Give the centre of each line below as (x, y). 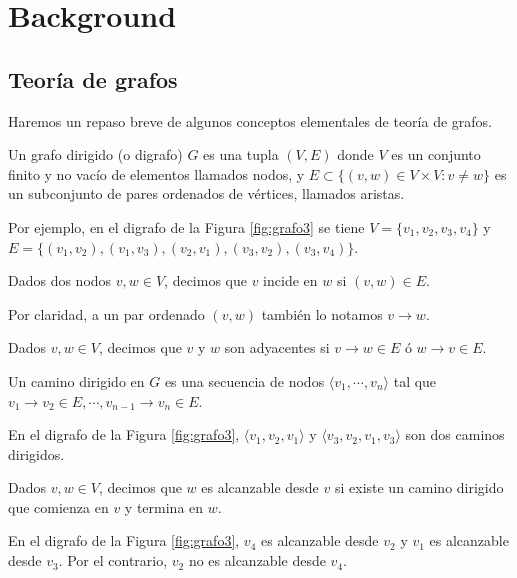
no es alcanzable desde (257, 560)
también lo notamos (322, 313)
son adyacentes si (277, 347)
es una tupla (241, 154)
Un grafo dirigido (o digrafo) (95, 154)
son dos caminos (455, 434)
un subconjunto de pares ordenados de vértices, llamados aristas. (206, 193)
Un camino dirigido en (76, 380)
